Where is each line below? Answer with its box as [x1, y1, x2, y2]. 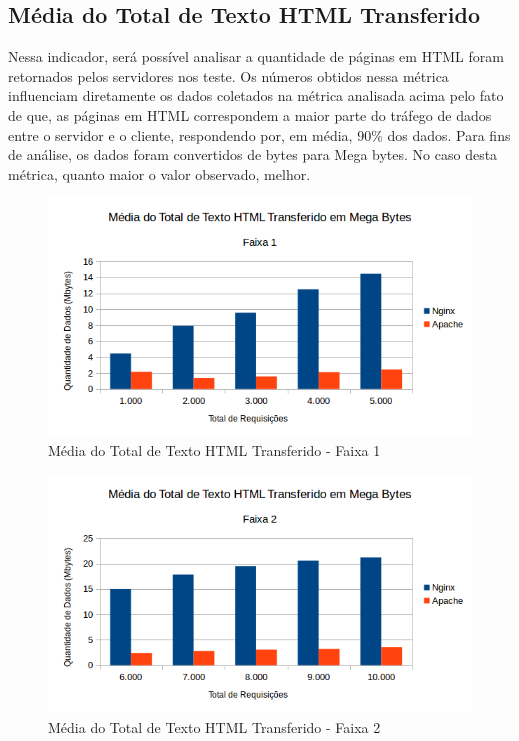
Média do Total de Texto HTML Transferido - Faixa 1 [48, 440, 381, 461]
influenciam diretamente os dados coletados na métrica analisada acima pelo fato [8, 85, 504, 106]
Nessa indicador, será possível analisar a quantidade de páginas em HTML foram [8, 46, 504, 67]
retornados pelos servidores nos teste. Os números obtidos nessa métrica [8, 65, 449, 86]
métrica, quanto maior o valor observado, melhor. [8, 163, 311, 184]
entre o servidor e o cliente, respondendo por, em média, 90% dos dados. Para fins [8, 124, 511, 145]
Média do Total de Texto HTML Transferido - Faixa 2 [48, 716, 381, 737]
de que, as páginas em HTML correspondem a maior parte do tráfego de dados [8, 104, 492, 125]
